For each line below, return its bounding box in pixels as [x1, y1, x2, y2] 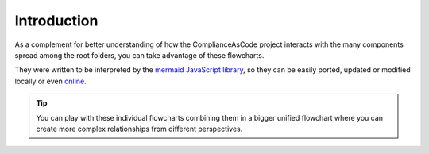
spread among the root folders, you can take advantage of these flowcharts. [14, 50, 265, 60]
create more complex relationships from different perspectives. [36, 124, 243, 133]
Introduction [14, 12, 99, 29]
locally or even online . [14, 76, 87, 86]
